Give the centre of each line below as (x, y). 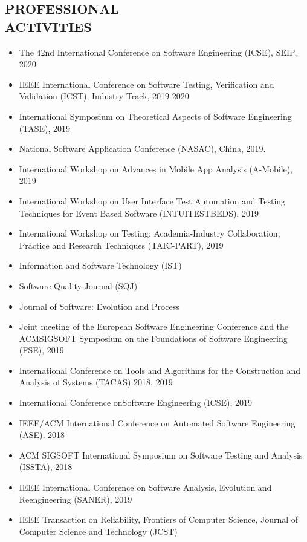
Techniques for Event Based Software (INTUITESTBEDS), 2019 (139, 213)
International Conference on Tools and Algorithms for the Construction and (160, 370)
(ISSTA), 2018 (46, 467)
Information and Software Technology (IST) (100, 265)
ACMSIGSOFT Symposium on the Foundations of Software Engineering (153, 338)
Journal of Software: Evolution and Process (99, 306)
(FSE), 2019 (41, 350)
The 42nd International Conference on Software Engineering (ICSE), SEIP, (158, 52)
